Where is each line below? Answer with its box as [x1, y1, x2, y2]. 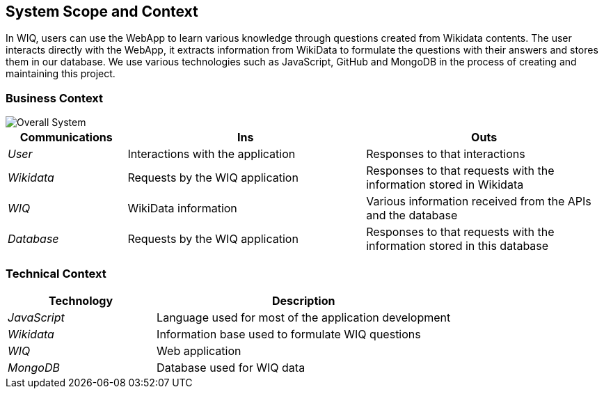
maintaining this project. [6, 68, 116, 80]
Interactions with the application [127, 147, 296, 161]
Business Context [6, 90, 104, 105]
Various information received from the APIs [366, 194, 591, 209]
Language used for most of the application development [157, 310, 451, 324]
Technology [49, 293, 113, 308]
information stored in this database [366, 239, 549, 253]
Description [271, 293, 335, 308]
